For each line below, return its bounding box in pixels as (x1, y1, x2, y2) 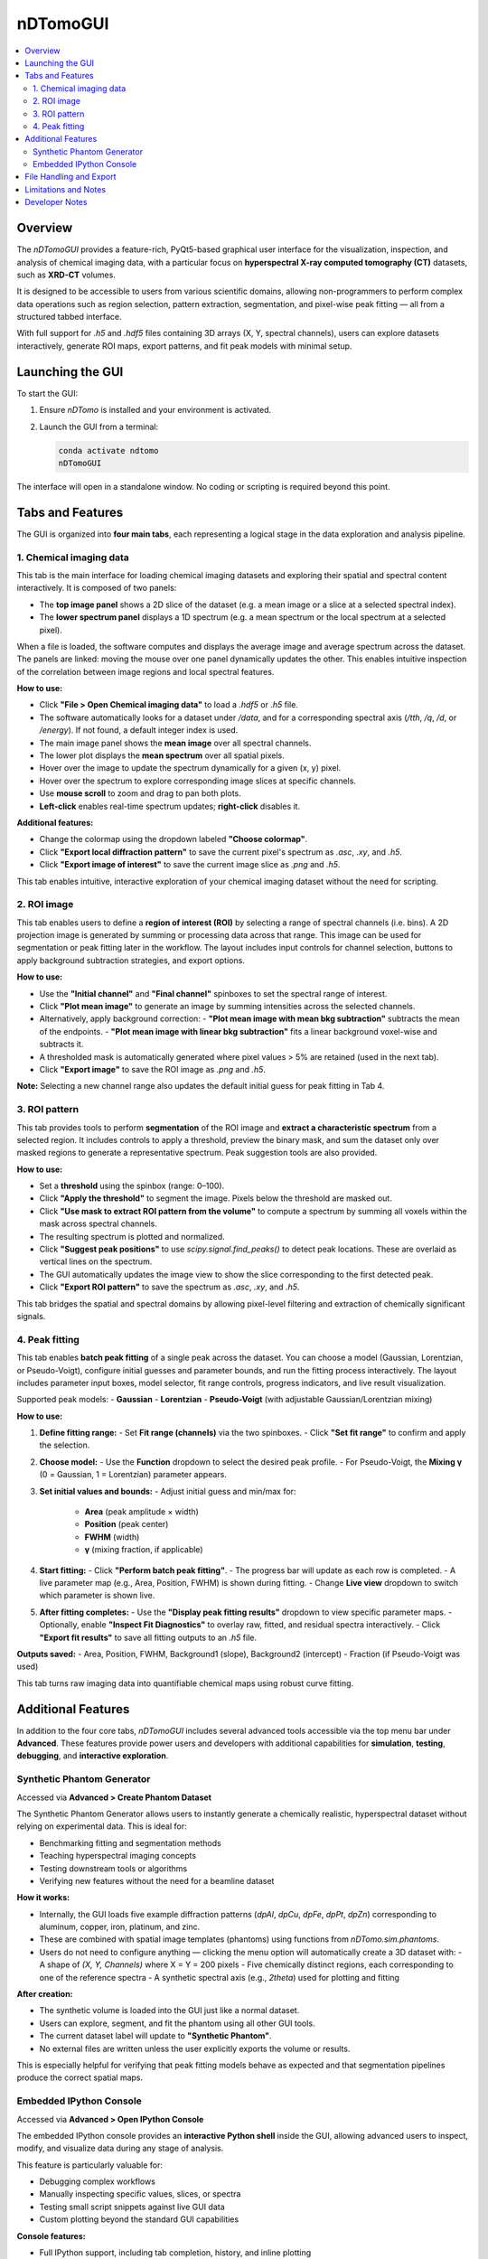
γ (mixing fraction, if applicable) (84, 1544, 203, 1555)
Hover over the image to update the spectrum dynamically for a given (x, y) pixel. (39, 763, 342, 773)
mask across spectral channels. (39, 1218, 157, 1229)
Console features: (16, 2230, 86, 2241)
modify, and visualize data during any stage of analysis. (16, 2142, 224, 2154)
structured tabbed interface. (16, 312, 122, 323)
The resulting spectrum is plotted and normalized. (39, 1231, 225, 1242)
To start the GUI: (16, 388, 79, 398)
